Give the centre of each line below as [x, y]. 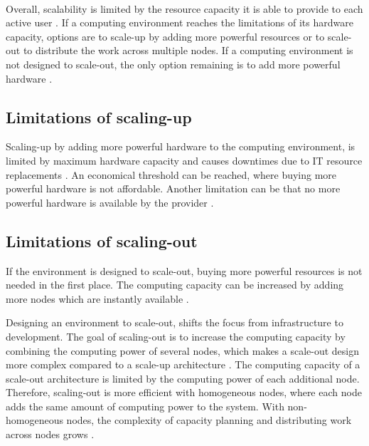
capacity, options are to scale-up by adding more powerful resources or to [165, 36]
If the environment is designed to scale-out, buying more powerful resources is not [184, 270]
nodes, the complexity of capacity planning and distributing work [209, 420]
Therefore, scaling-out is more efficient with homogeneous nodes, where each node [184, 392]
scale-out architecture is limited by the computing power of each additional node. [183, 378]
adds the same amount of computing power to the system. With [145, 406]
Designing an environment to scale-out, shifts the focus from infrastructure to [175, 322]
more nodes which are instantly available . [97, 298]
